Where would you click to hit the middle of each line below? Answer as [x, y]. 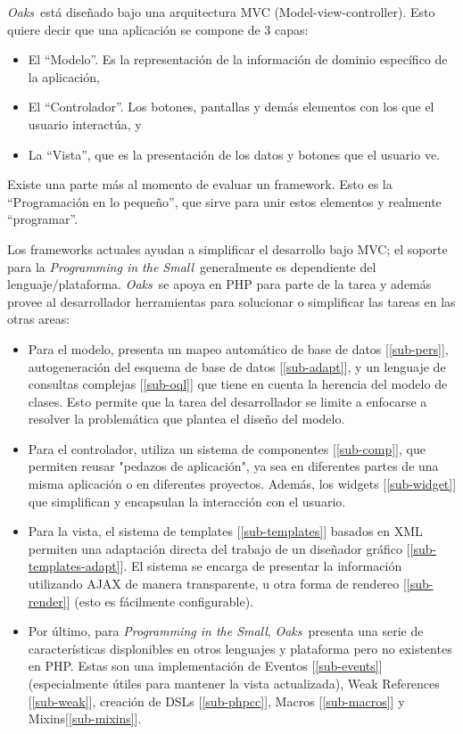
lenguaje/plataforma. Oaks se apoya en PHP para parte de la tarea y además [219, 284]
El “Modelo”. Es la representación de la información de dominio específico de [238, 59]
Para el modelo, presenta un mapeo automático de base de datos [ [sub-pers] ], [238, 348]
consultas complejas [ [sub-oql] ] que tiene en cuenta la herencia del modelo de [238, 384]
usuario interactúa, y [85, 124]
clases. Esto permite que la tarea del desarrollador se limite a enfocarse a [227, 401]
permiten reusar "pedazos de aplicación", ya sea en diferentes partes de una [233, 466]
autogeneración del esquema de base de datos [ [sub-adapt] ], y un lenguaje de [237, 366]
